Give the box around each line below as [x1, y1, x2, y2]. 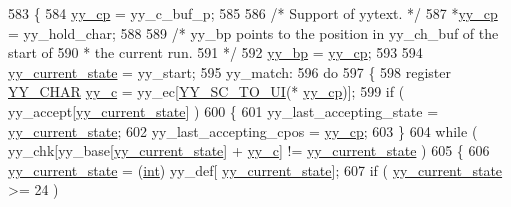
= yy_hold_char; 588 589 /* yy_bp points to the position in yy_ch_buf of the [8, 22, 499, 43]
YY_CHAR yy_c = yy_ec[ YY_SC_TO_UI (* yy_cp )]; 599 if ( [8, 81, 405, 102]
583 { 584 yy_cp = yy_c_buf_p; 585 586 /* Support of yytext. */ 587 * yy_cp [8, 3, 498, 23]
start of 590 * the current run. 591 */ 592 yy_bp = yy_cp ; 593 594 [8, 42, 423, 63]
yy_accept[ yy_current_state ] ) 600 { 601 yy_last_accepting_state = [8, 100, 439, 121]
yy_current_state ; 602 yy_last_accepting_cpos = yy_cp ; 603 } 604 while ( [8, 120, 478, 141]
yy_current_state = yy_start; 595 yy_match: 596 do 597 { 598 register [8, 61, 451, 82]
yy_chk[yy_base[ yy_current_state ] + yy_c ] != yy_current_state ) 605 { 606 [8, 140, 490, 161]
